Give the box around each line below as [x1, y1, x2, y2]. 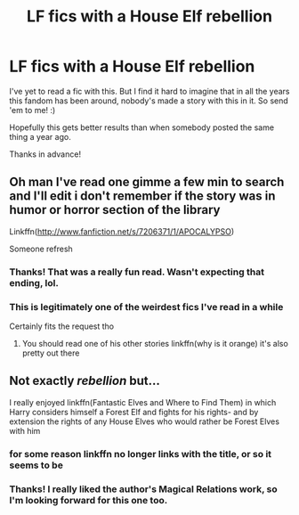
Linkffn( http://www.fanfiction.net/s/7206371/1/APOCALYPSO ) [9, 225, 235, 237]
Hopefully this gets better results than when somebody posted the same [9, 122, 274, 133]
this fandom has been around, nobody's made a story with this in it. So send [9, 95, 289, 106]
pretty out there [21, 347, 80, 358]
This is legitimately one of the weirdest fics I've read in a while [9, 300, 284, 313]
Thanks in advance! [9, 149, 82, 159]
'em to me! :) [9, 104, 56, 115]
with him [9, 425, 41, 436]
